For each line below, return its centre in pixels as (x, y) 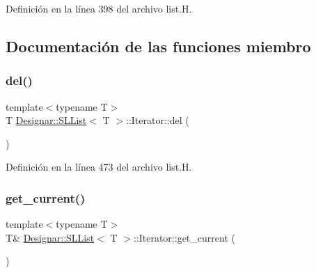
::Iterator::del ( (158, 120)
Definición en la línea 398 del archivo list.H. (99, 8)
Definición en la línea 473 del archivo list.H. (99, 167)
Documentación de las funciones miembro (158, 46)
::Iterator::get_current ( (184, 237)
